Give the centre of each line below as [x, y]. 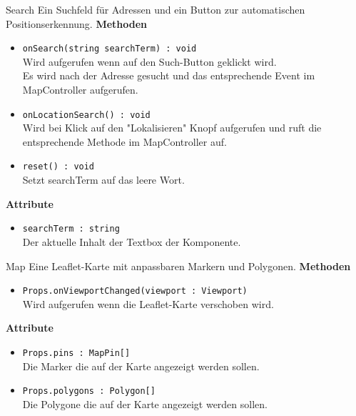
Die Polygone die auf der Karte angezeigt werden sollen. [145, 403]
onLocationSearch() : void [86, 115]
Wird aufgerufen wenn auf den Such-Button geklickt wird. [149, 61]
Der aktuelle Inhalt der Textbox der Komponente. [132, 241]
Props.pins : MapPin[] [76, 353]
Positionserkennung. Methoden [77, 23]
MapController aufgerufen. [80, 90]
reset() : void [59, 167]
